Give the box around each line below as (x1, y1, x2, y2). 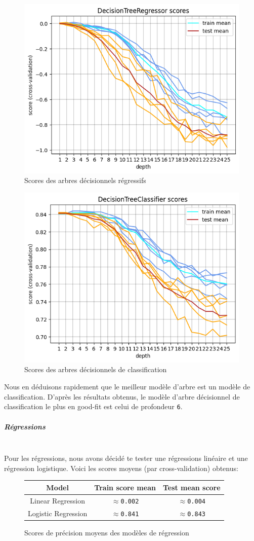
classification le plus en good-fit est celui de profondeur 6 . (4, 401, 183, 412)
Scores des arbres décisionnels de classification (24, 364, 167, 375)
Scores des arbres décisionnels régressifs (24, 175, 146, 186)
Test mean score (162, 482, 221, 492)
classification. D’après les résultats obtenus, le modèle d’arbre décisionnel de (4, 391, 240, 402)
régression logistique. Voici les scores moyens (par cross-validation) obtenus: (4, 462, 238, 473)
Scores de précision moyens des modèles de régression (24, 527, 189, 537)
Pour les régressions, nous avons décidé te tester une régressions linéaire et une (4, 453, 248, 463)
